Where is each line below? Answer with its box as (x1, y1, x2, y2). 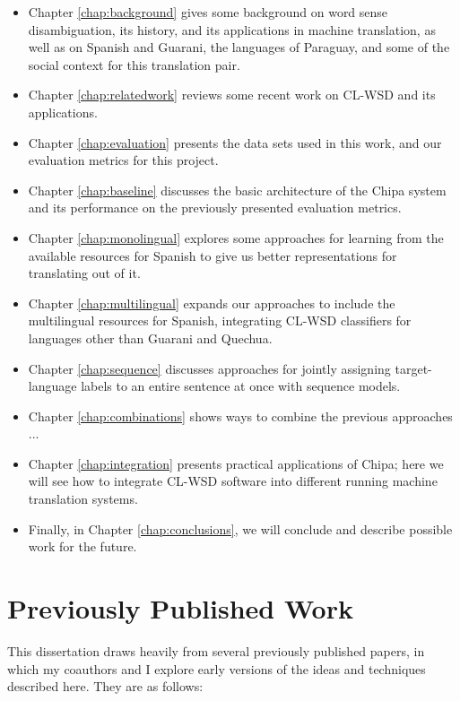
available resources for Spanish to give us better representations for (28, 246, 397, 264)
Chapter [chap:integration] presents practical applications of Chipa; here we (28, 454, 444, 472)
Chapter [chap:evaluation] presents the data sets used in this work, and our (28, 133, 442, 151)
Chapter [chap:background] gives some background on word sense (28, 3, 388, 21)
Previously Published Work (7, 590, 353, 627)
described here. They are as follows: (7, 677, 204, 696)
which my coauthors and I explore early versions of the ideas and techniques (7, 659, 426, 678)
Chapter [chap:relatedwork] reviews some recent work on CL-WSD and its (28, 85, 436, 104)
